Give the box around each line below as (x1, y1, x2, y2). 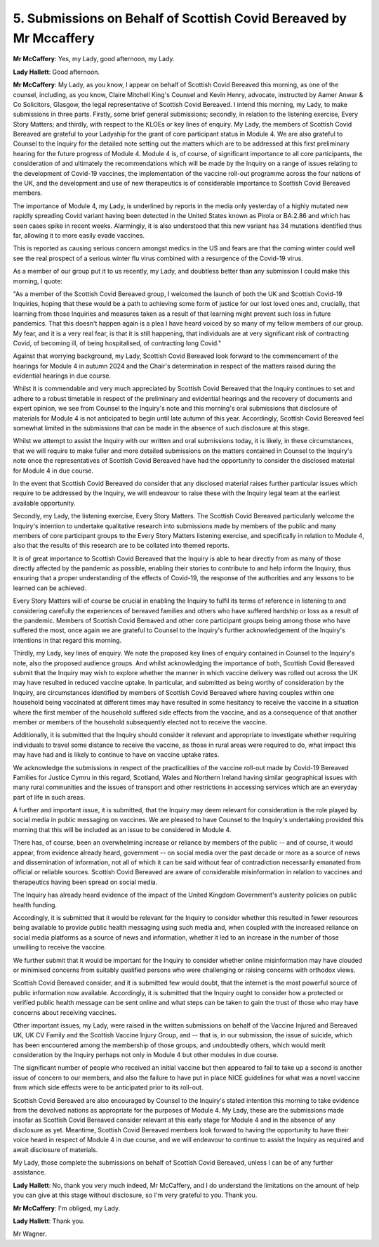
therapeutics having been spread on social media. (13, 878, 158, 886)
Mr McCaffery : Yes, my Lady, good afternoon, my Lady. (13, 55, 175, 63)
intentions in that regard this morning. (13, 636, 122, 644)
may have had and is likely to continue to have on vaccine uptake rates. (13, 750, 220, 759)
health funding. (13, 900, 58, 909)
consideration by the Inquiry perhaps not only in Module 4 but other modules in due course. (13, 1051, 279, 1059)
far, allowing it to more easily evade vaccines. (13, 231, 145, 239)
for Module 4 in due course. (13, 466, 94, 475)
